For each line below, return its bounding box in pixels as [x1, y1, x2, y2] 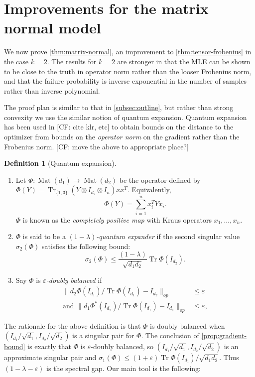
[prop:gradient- [201, 330, 247, 341]
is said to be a [22, 231, 66, 242]
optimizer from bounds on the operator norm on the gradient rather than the [4, 131, 240, 142]
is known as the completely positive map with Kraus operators [22, 214, 212, 225]
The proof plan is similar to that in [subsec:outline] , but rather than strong [4, 102, 234, 113]
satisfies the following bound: [41, 241, 130, 251]
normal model [4, 17, 101, 38]
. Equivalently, [127, 184, 171, 195]
